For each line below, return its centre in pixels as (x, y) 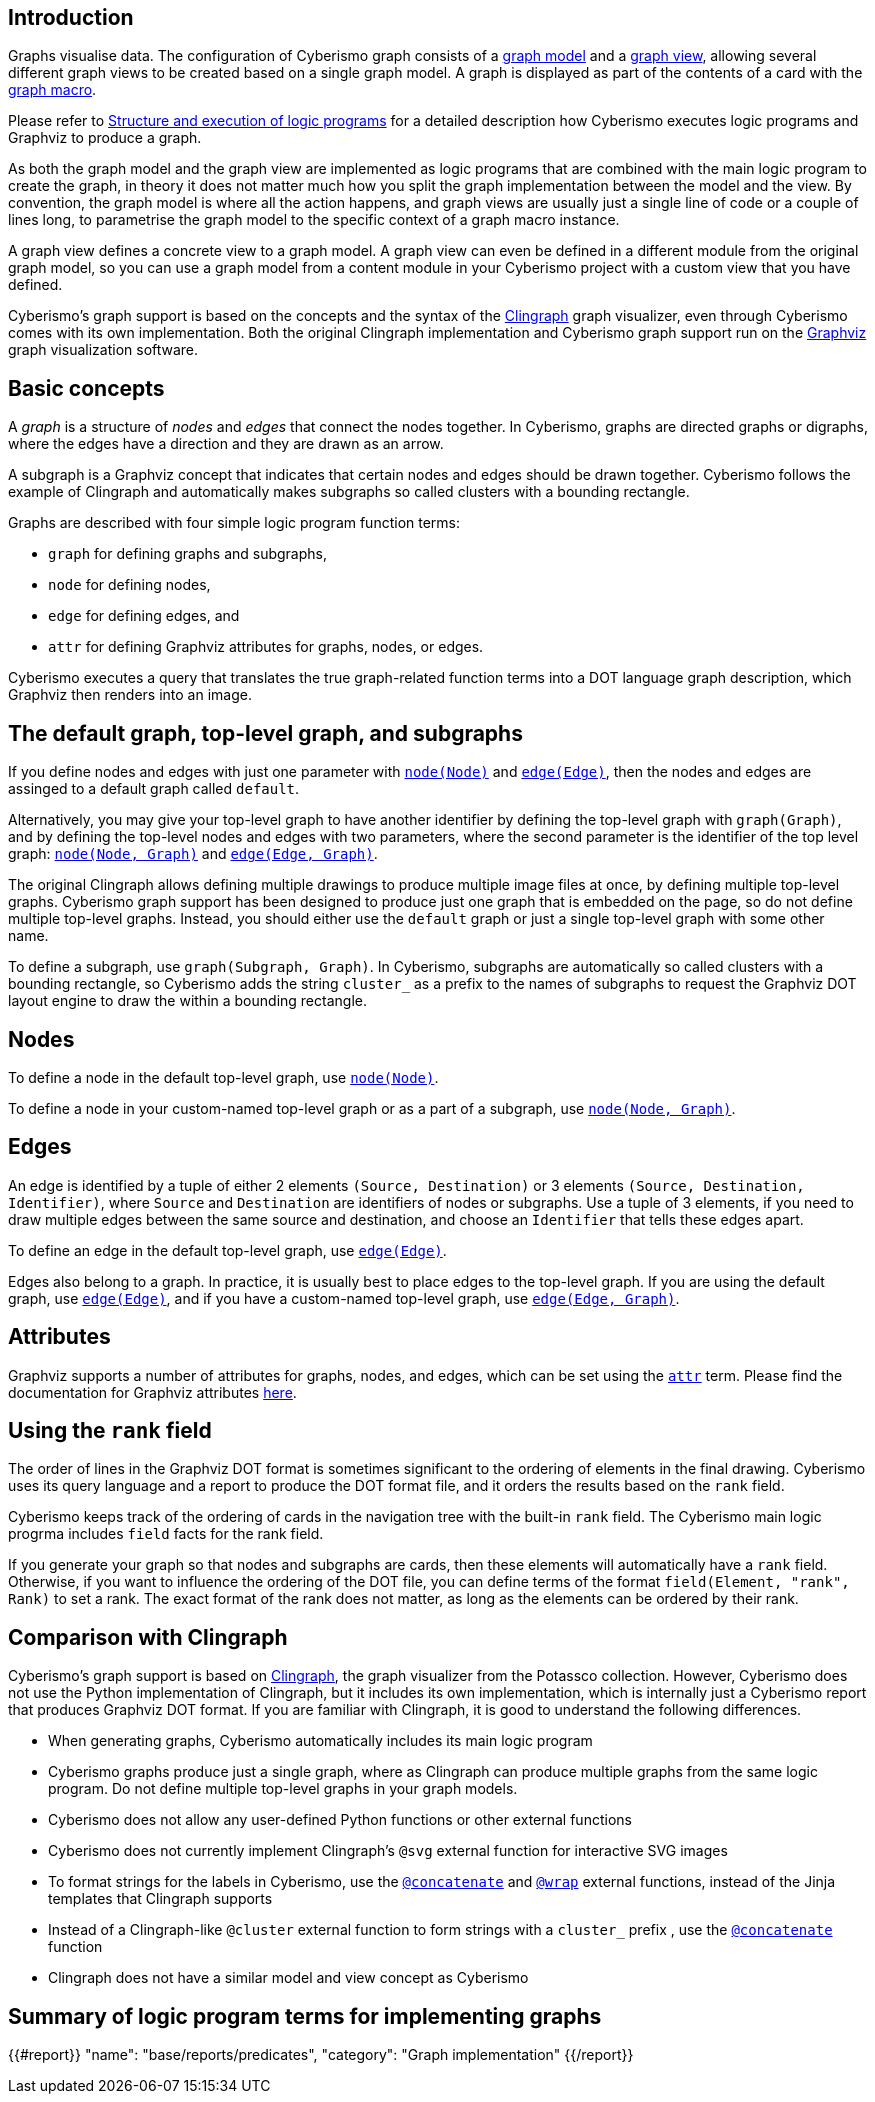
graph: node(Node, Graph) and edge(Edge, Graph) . (193, 854)
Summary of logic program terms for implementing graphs (305, 2016)
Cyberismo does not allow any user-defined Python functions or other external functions (340, 1820)
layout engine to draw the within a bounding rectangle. (187, 1001)
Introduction (71, 17)
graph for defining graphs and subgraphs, (188, 554)
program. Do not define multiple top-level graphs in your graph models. (283, 1789)
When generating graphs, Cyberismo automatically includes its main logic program (320, 1741)
